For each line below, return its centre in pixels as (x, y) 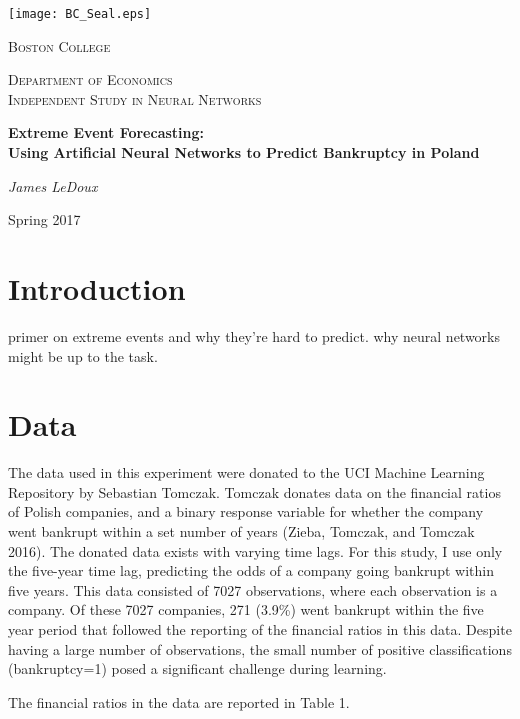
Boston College (59, 45)
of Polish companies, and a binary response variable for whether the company (246, 511)
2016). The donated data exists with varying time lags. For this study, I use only (255, 550)
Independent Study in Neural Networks (135, 98)
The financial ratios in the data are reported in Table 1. (179, 701)
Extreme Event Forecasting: (106, 132)
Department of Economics (90, 79)
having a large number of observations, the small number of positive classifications (260, 648)
